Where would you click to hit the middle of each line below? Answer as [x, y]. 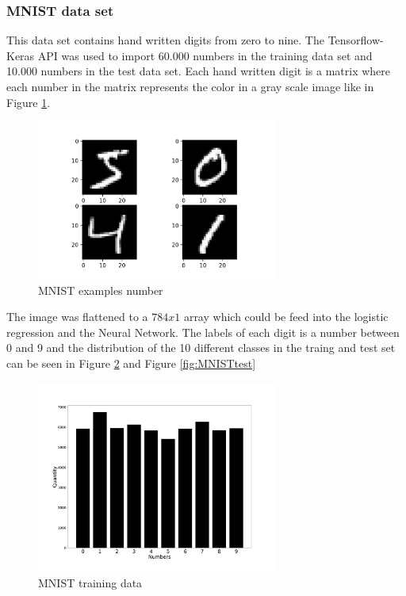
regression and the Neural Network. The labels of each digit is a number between [203, 332]
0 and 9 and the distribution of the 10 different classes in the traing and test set [201, 348]
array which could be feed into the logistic [286, 317]
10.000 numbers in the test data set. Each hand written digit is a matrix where [199, 71]
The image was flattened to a [77, 317]
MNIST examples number [101, 290]
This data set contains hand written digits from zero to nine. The [165, 40]
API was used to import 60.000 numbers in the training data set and [205, 55]
